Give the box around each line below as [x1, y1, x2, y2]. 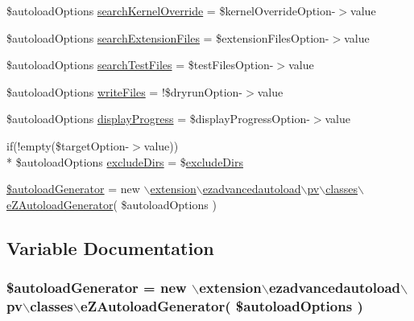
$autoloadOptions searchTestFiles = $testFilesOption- [6, 56, 274, 73]
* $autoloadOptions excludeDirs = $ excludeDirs [6, 153, 243, 170]
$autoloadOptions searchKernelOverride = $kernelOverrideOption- [6, 2, 336, 19]
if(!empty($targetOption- [6, 137, 130, 154]
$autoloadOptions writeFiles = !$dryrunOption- [6, 83, 242, 100]
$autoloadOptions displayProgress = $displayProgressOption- [6, 110, 310, 127]
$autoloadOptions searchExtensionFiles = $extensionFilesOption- [6, 29, 329, 46]
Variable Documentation [6, 235, 214, 260]
